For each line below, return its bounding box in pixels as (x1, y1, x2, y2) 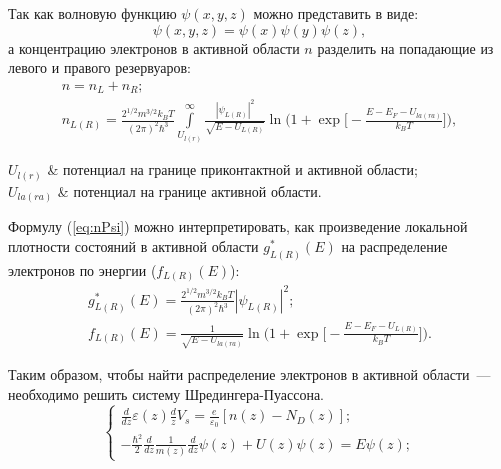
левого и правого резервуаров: (8, 57, 191, 78)
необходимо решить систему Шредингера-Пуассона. (8, 383, 324, 404)
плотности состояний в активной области (8, 235, 259, 256)
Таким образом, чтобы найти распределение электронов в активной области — (8, 364, 491, 385)
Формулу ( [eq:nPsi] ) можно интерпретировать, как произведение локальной (8, 216, 468, 237)
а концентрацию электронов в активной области (8, 37, 300, 58)
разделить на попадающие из (317, 37, 494, 58)
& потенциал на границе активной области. (57, 180, 322, 201)
